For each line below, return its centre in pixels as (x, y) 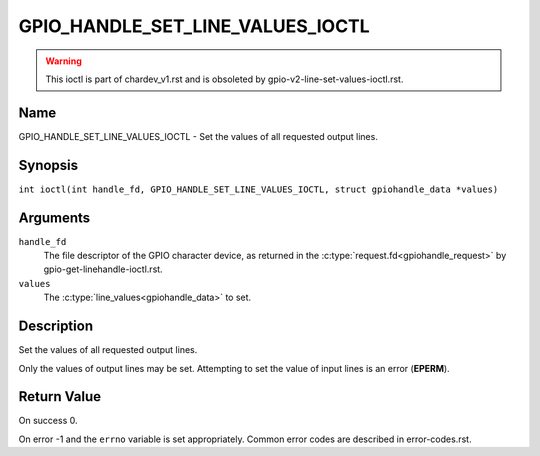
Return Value (60, 396)
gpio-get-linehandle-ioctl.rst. (103, 269)
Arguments (54, 217)
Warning (63, 61)
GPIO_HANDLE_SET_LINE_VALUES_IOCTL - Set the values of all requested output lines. (198, 136)
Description (56, 326)
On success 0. (48, 421)
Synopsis (48, 165)
